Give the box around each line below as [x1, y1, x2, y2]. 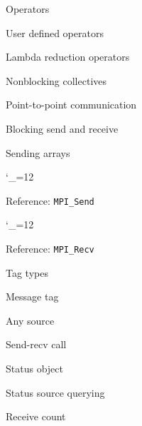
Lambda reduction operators [6, 49, 130, 64]
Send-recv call [6, 337, 67, 352]
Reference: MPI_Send [6, 193, 94, 208]
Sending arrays [6, 145, 70, 160]
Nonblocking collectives [6, 73, 107, 88]
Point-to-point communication [6, 97, 137, 112]
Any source [6, 313, 55, 328]
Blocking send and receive [6, 121, 119, 136]
